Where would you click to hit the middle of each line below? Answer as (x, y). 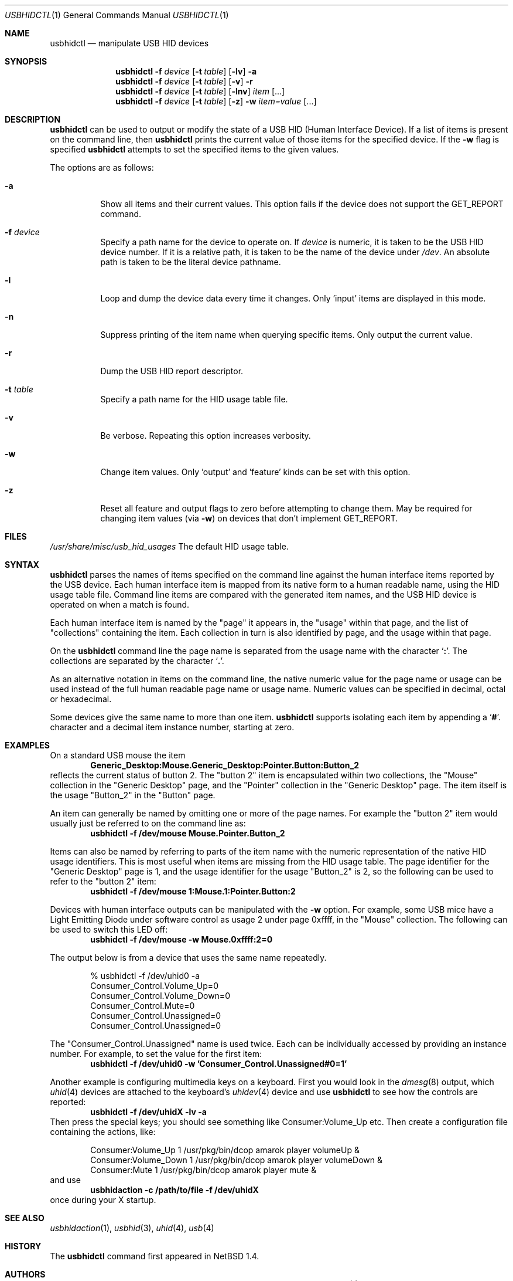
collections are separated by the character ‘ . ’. (137, 661)
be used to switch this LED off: (109, 929)
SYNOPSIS (26, 61)
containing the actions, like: (103, 1132)
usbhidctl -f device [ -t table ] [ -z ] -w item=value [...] (216, 101)
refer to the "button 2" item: (103, 881)
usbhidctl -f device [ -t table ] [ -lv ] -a (186, 71)
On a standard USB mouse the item (118, 755)
